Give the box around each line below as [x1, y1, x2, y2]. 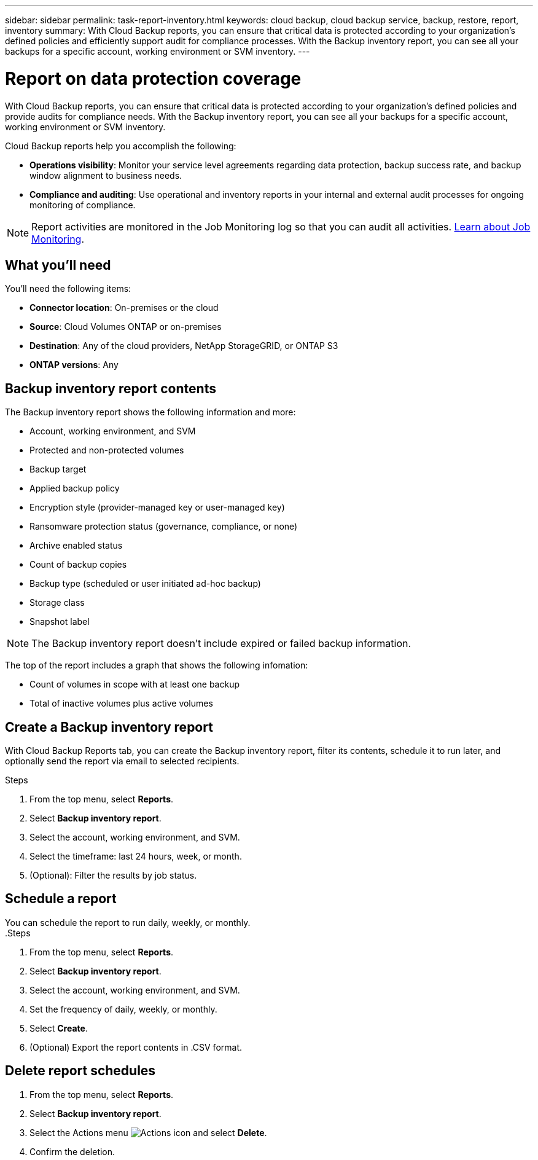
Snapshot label [29, 616, 90, 627]
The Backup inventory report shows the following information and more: [5, 407, 296, 418]
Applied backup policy [29, 483, 120, 494]
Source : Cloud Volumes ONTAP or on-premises [29, 321, 222, 332]
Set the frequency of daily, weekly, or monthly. [29, 1003, 217, 1014]
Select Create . [29, 1022, 88, 1033]
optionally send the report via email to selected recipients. [5, 756, 240, 767]
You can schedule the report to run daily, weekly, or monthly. [5, 917, 251, 928]
